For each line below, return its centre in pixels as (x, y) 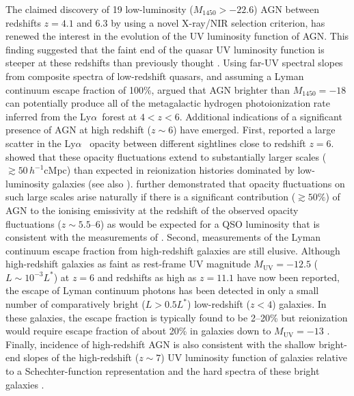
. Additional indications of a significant (261, 116)
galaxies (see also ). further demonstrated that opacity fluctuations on (199, 183)
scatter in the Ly (41, 143)
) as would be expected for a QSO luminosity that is (210, 223)
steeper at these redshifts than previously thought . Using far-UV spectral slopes (174, 63)
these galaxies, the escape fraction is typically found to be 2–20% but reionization (177, 317)
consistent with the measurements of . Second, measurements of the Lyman (163, 237)
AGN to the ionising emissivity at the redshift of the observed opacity (152, 210)
